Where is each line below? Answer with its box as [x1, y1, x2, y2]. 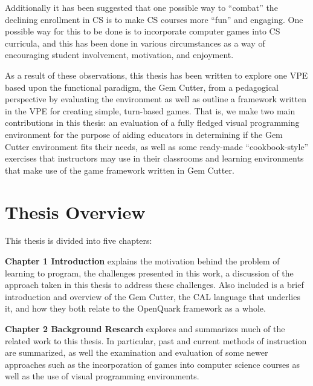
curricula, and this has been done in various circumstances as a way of [5, 36, 265, 49]
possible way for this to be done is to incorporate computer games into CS [5, 25, 280, 38]
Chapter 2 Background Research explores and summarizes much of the [5, 322, 285, 335]
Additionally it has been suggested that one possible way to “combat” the [5, 1, 278, 13]
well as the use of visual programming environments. [5, 370, 199, 382]
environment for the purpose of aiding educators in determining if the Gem [5, 128, 283, 140]
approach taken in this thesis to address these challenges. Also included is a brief [5, 278, 304, 291]
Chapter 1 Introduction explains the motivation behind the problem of [5, 255, 280, 267]
